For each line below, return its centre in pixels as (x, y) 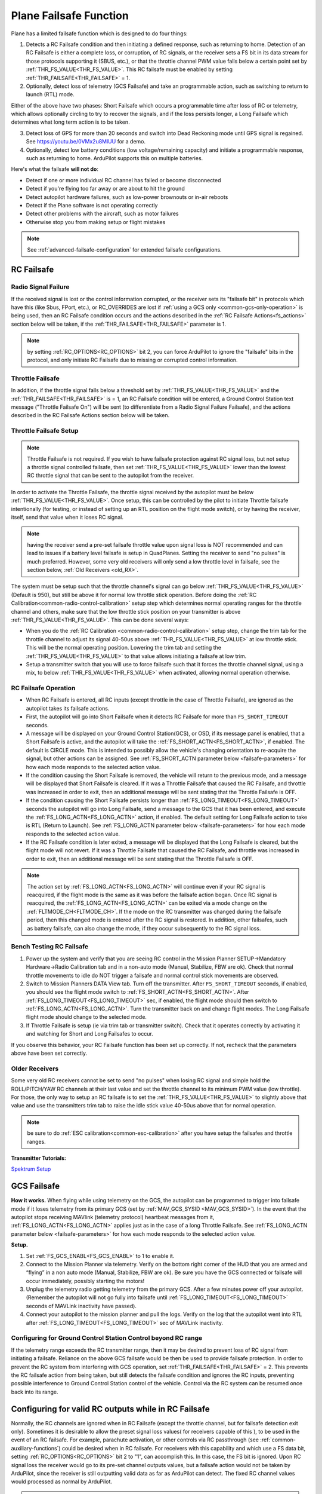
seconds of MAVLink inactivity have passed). (81, 1306)
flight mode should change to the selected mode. (86, 1017)
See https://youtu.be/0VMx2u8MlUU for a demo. (86, 142)
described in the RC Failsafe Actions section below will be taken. (90, 415)
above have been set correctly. (49, 1053)
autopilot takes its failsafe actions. (68, 708)
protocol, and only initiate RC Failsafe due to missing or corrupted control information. (132, 360)
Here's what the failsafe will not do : (55, 169)
